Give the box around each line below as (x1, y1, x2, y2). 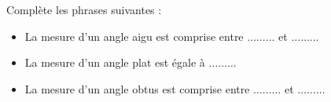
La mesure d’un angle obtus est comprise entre (24, 80, 250, 97)
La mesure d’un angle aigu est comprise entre (24, 27, 244, 44)
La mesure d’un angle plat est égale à (24, 54, 205, 71)
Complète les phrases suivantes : (6, 2, 162, 17)
